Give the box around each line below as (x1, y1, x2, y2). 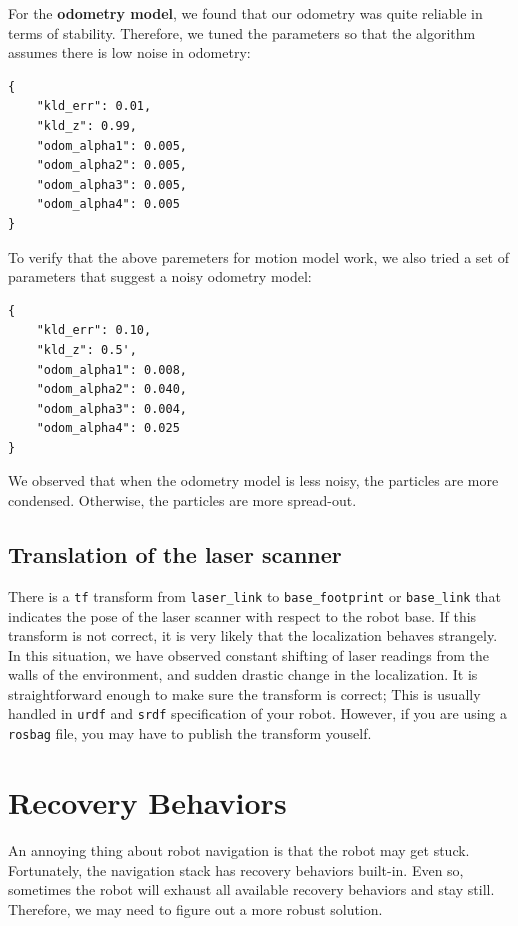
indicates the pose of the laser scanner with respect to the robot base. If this (8, 605, 477, 626)
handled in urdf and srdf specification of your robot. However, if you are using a (8, 703, 508, 724)
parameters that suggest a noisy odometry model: (8, 266, 312, 287)
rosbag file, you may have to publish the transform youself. (8, 723, 372, 744)
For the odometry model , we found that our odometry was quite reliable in (8, 3, 483, 23)
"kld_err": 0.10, (36, 323, 152, 338)
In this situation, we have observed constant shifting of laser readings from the (8, 644, 489, 665)
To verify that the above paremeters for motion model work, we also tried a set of (8, 246, 509, 267)
